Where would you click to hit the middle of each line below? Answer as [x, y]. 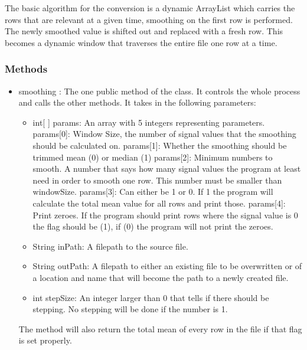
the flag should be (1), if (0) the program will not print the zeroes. [153, 226]
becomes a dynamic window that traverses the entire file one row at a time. [141, 42]
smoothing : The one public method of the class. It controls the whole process [159, 91]
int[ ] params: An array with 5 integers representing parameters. [149, 122]
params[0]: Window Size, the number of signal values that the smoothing [164, 134]
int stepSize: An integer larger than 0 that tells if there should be [151, 297]
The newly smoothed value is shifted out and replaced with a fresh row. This [144, 31]
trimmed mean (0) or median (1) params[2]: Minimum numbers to [153, 157]
